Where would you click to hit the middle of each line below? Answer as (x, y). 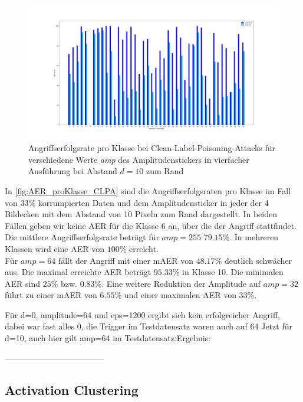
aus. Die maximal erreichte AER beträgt (78, 272)
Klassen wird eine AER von (55, 248)
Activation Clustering (72, 389)
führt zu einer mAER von (51, 295)
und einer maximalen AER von (180, 295)
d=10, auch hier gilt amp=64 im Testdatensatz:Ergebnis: (108, 338)
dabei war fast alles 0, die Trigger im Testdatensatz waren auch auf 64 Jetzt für (149, 326)
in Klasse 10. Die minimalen (233, 272)
